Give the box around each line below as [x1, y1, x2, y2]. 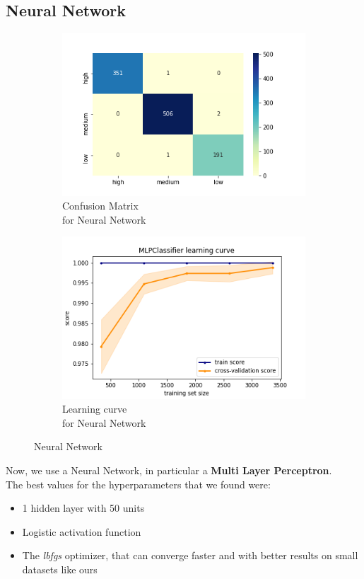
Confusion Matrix [62, 198, 139, 213]
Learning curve [62, 401, 127, 416]
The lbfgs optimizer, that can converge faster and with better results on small [22, 548, 358, 563]
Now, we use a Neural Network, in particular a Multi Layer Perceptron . [6, 463, 332, 478]
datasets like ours [22, 561, 98, 576]
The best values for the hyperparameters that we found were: [6, 476, 271, 491]
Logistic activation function [22, 524, 141, 539]
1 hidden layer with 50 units [22, 500, 145, 515]
